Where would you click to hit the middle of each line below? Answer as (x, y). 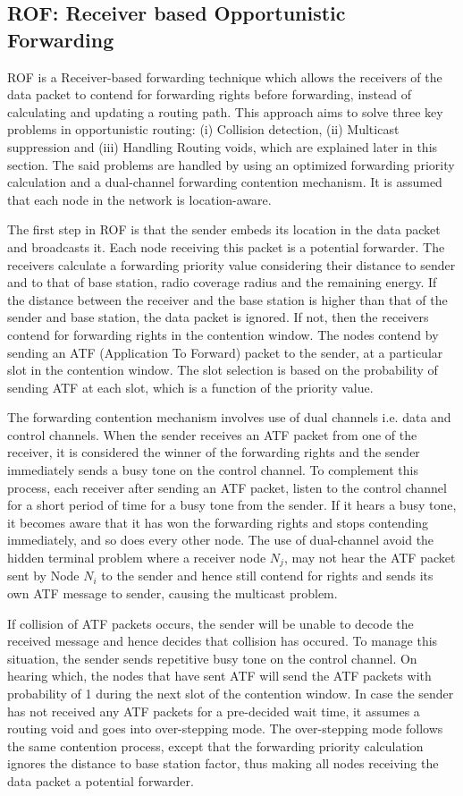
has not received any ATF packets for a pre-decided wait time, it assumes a (214, 711)
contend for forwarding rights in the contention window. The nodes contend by (223, 334)
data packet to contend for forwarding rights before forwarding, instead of (209, 94)
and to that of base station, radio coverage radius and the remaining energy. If (222, 282)
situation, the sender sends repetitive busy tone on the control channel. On (212, 658)
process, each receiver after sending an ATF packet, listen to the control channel (227, 487)
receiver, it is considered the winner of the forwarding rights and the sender (214, 452)
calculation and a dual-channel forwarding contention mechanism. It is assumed (225, 182)
